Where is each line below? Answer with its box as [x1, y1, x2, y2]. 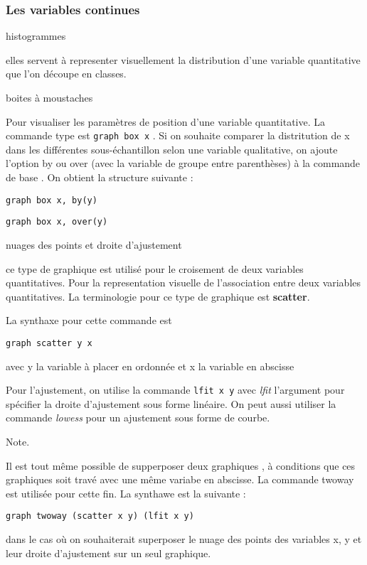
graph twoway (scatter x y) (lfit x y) [6, 511, 194, 522]
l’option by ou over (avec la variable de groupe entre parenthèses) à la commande [6, 156, 361, 171]
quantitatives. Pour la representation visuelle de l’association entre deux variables [6, 275, 361, 290]
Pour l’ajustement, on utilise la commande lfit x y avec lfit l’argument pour [6, 382, 345, 397]
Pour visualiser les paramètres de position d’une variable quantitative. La [6, 114, 325, 129]
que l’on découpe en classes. [6, 66, 127, 81]
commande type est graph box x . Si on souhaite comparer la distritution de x [6, 128, 350, 143]
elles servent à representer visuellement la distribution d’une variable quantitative [6, 52, 361, 67]
